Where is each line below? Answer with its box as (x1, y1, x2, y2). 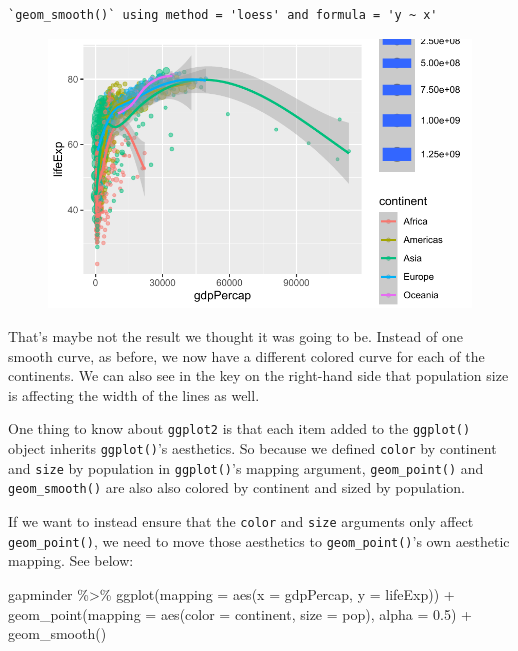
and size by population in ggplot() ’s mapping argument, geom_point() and (8, 457, 484, 478)
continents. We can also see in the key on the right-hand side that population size (8, 365, 509, 386)
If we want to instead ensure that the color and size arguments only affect (8, 511, 474, 531)
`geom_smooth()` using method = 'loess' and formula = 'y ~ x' (8, 8, 438, 22)
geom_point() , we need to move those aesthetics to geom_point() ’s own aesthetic (8, 530, 510, 551)
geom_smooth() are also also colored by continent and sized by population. (8, 477, 466, 498)
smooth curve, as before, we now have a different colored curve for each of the (8, 345, 485, 366)
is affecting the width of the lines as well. (8, 384, 260, 405)
